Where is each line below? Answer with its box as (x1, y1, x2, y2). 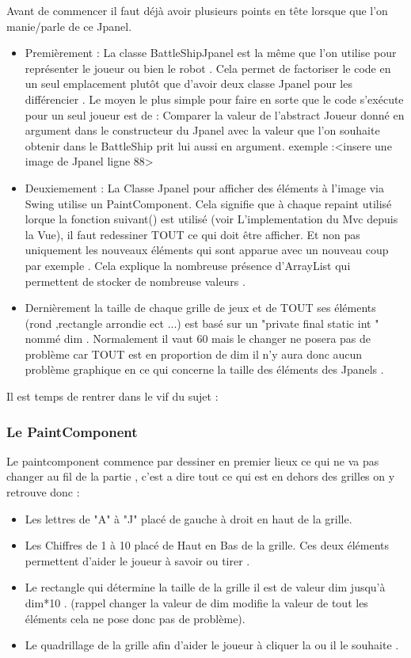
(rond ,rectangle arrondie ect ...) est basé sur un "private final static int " (25, 314, 379, 331)
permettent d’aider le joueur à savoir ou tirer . (25, 552, 250, 569)
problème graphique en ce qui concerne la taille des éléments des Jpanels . (25, 361, 384, 378)
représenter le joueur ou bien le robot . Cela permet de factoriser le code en (25, 59, 391, 76)
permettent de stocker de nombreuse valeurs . (25, 272, 245, 289)
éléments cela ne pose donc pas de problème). (25, 610, 245, 626)
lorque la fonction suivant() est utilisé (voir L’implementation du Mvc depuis (25, 211, 398, 227)
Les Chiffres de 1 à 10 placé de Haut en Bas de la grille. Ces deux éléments (25, 537, 390, 553)
